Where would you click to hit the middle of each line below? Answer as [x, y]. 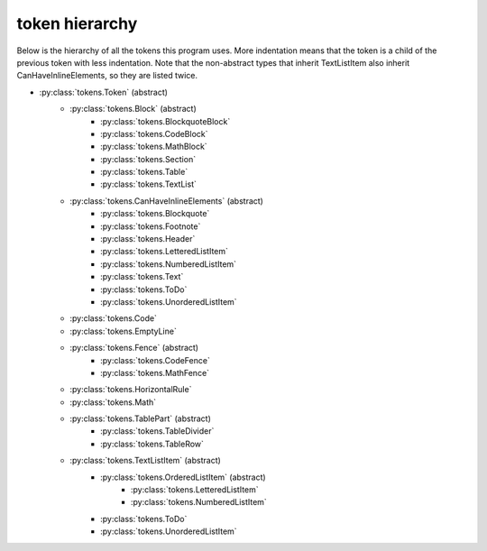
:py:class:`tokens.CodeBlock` [154, 133]
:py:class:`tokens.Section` [148, 159]
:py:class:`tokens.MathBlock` [154, 147]
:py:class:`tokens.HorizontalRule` [131, 390]
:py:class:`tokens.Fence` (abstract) [134, 348]
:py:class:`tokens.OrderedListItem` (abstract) [183, 477]
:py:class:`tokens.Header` [148, 239]
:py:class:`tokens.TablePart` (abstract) [141, 418]
